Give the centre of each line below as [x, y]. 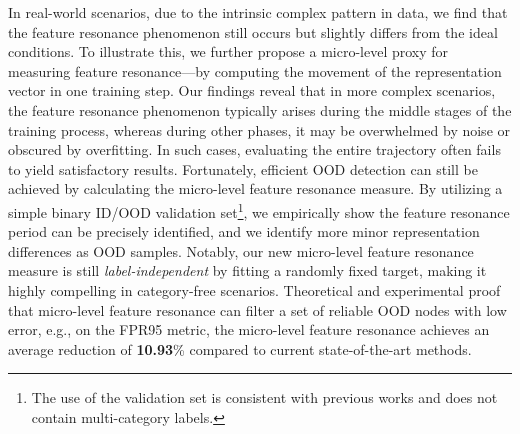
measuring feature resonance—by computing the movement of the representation [255, 70]
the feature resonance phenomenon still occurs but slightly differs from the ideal [253, 31]
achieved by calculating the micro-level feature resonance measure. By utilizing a [255, 188]
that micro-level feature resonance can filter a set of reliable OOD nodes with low [257, 309]
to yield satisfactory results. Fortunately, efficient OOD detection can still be [243, 168]
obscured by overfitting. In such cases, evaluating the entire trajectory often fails [254, 149]
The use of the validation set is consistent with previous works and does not [264, 397]
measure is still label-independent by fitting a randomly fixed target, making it [247, 270]
